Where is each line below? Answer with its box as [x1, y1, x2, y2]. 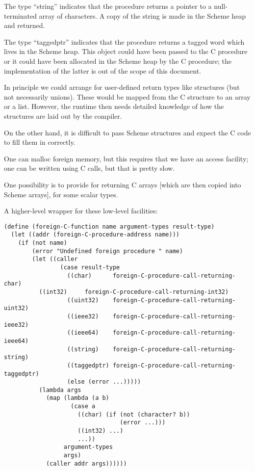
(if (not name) [18, 239, 67, 246]
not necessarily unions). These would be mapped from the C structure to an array [4, 91, 251, 102]
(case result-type [60, 263, 120, 271]
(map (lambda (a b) [46, 394, 109, 402]
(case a [71, 403, 96, 410]
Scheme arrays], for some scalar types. [4, 189, 118, 199]
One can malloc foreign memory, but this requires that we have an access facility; [4, 153, 249, 163]
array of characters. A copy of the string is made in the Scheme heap [39, 10, 246, 21]
